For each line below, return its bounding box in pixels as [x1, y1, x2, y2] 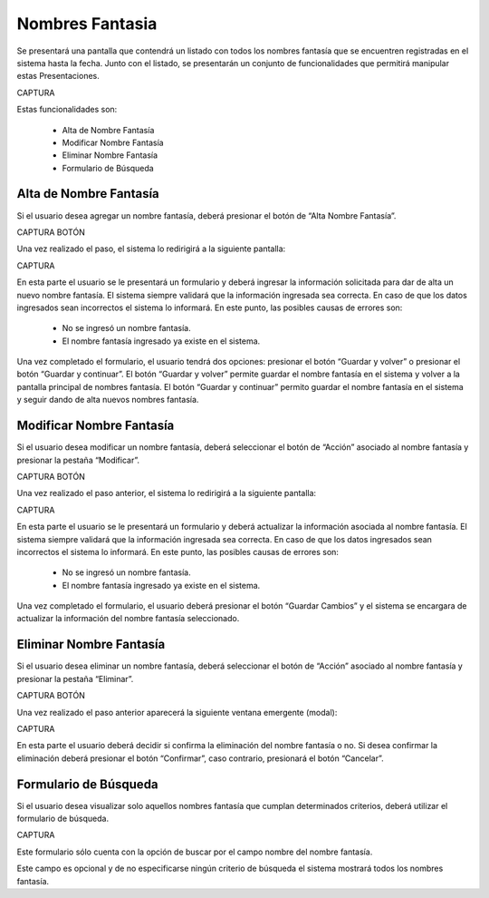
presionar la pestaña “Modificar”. [16, 454, 140, 465]
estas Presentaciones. [16, 71, 100, 82]
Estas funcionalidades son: [16, 104, 118, 115]
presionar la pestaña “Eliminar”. [16, 673, 134, 684]
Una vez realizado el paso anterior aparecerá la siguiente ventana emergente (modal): [16, 707, 338, 717]
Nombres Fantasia [16, 14, 158, 34]
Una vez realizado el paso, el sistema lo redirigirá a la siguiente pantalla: [16, 243, 286, 254]
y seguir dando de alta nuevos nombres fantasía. [16, 395, 199, 405]
